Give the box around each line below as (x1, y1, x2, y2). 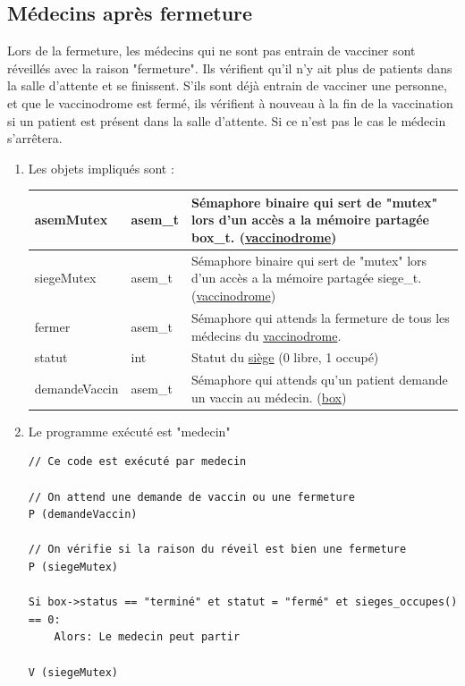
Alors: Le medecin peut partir (54, 631, 241, 644)
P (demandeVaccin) (28, 508, 138, 521)
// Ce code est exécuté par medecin (28, 455, 247, 469)
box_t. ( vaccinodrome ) (190, 228, 337, 247)
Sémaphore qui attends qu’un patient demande (190, 370, 448, 389)
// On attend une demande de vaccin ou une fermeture (28, 490, 355, 504)
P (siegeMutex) (28, 561, 119, 574)
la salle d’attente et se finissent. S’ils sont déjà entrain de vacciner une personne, (7, 76, 447, 95)
